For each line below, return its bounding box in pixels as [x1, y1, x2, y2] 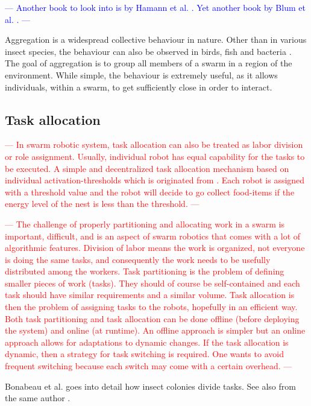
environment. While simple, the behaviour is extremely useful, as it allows [5, 68, 278, 81]
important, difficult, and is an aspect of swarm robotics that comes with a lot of [5, 229, 301, 242]
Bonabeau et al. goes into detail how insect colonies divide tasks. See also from [5, 379, 296, 392]
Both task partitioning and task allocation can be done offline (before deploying [5, 312, 300, 325]
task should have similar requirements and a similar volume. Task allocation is [5, 288, 295, 301]
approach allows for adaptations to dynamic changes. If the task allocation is [5, 335, 289, 348]
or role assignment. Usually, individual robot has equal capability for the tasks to [5, 150, 305, 162]
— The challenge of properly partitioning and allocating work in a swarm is [5, 217, 284, 230]
